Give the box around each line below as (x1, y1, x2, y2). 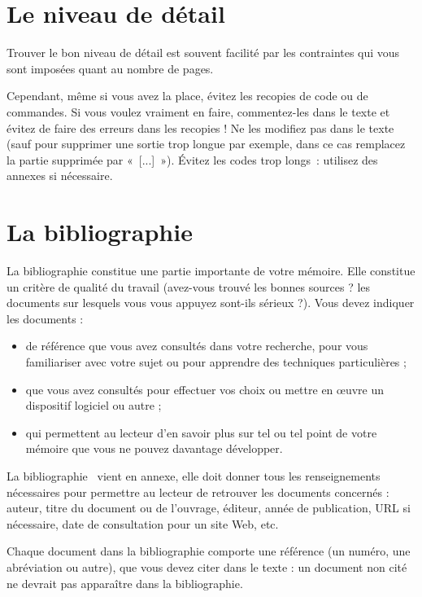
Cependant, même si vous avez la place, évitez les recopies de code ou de (7, 87, 368, 104)
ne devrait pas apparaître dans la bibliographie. (7, 574, 243, 591)
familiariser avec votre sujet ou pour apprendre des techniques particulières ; (25, 353, 407, 370)
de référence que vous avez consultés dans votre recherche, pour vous (25, 337, 368, 354)
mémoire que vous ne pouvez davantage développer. (25, 440, 283, 457)
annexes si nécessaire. (7, 167, 113, 184)
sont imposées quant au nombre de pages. (7, 59, 214, 77)
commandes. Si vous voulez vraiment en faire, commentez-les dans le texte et (7, 103, 390, 120)
